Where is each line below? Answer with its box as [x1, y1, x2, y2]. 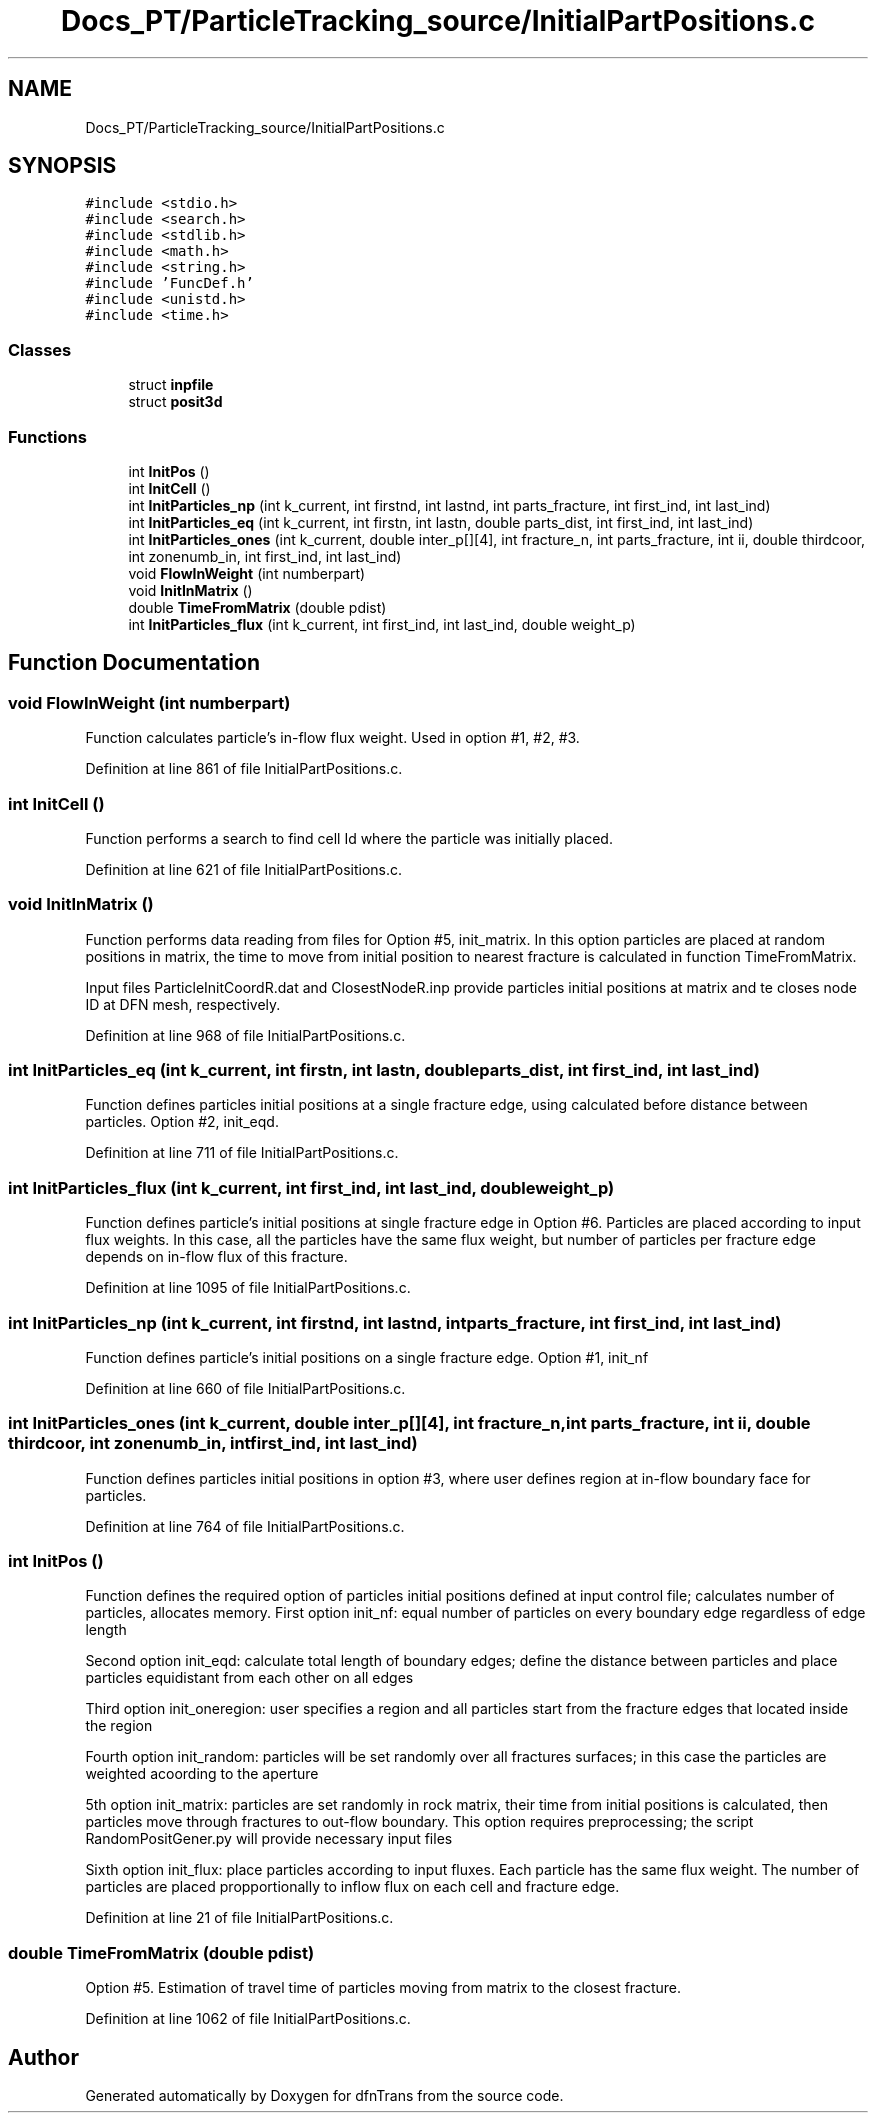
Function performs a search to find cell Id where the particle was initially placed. [85, 829, 613, 847]
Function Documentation [8, 650, 260, 676]
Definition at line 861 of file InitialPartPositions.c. [85, 760, 403, 778]
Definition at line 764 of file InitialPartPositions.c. [85, 1517, 405, 1535]
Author [8, 2044, 79, 2070]
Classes [8, 339, 72, 360]
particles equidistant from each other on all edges [85, 1669, 414, 1687]
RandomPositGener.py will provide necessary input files [85, 1830, 453, 1848]
